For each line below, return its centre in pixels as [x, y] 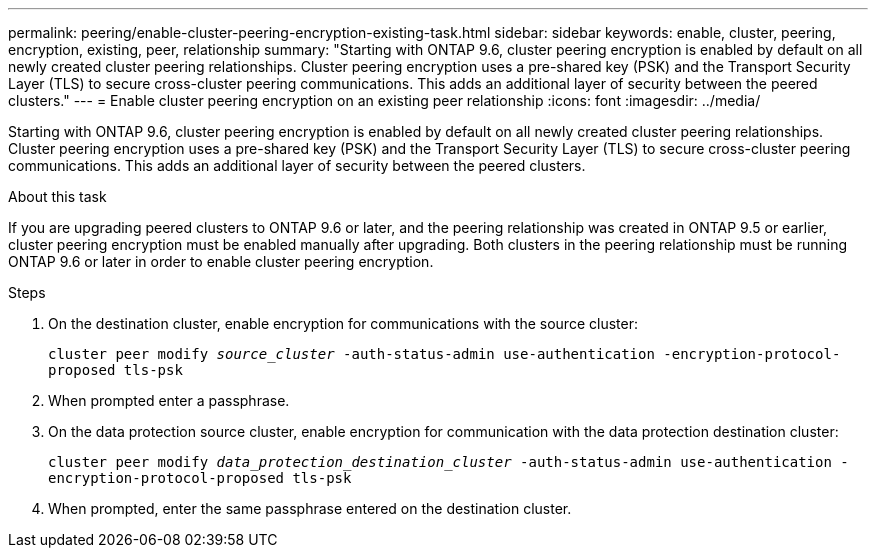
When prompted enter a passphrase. [169, 400]
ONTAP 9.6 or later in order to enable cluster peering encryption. [221, 261]
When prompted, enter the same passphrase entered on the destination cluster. [310, 508]
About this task [57, 196]
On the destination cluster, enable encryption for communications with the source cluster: [343, 323]
